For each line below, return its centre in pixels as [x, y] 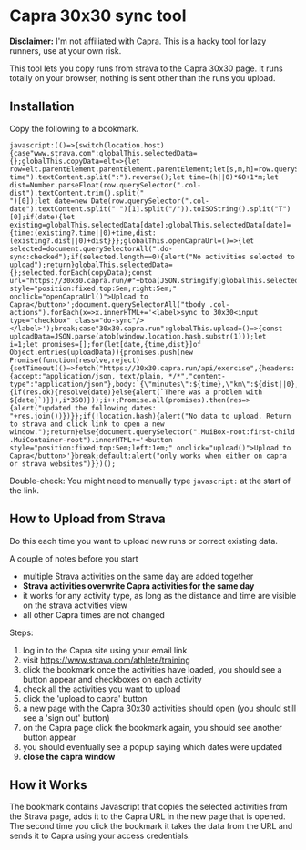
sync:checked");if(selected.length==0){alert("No [106, 257]
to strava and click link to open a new [87, 424]
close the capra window [69, 756]
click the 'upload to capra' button [85, 698]
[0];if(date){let [42, 217]
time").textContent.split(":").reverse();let [97, 177]
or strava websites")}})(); [63, 464]
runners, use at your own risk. [66, 50]
